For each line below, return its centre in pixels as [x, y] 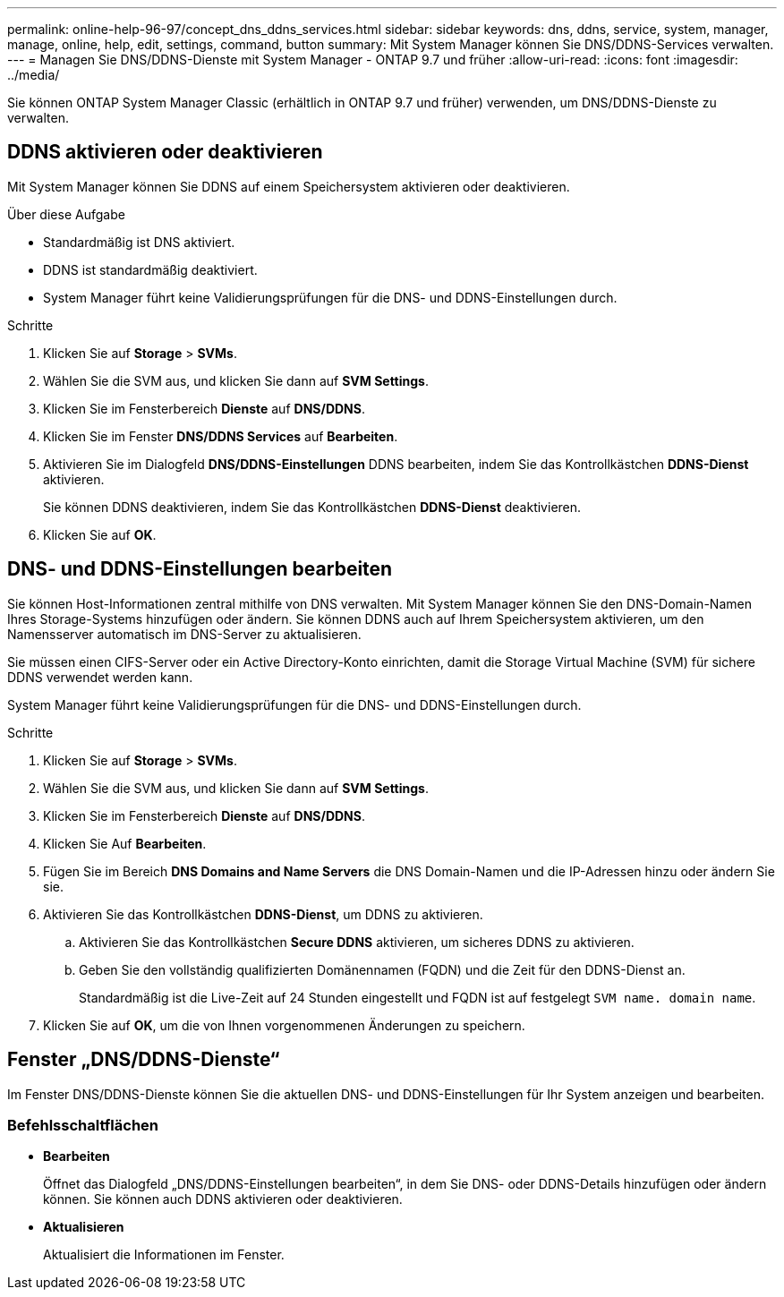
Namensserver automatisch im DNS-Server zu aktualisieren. [184, 634]
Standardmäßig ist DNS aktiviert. [139, 242]
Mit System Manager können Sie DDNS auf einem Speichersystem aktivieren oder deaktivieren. [289, 186]
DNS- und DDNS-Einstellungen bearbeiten [200, 569]
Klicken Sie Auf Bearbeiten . [125, 843]
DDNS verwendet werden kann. [100, 677]
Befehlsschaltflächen [83, 1125]
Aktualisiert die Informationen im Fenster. [164, 1255]
